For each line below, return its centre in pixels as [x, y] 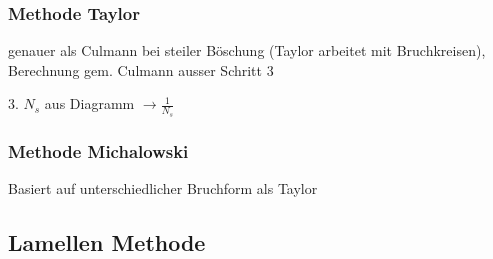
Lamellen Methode [107, 241]
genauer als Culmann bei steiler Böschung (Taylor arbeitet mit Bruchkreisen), [247, 50]
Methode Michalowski [98, 150]
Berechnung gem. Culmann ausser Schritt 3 [141, 69]
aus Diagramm [89, 103]
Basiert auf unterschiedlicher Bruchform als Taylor [163, 187]
